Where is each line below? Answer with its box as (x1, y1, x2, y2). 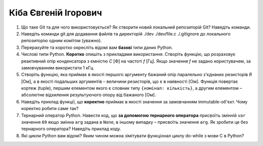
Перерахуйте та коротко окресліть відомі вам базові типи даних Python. (21, 44, 173, 50)
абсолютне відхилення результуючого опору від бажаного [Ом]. (21, 92, 156, 98)
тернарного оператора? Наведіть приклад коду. (21, 126, 121, 132)
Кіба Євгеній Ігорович (9, 7, 102, 18)
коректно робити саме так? (21, 106, 79, 112)
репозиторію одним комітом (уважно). (21, 38, 102, 44)
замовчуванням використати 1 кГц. (21, 65, 94, 70)
